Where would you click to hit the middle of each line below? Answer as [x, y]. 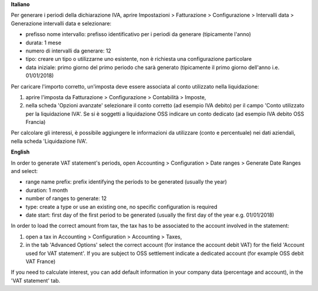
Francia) [36, 122]
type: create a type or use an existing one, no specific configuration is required [121, 207]
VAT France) [41, 261]
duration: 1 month [47, 190]
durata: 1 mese [44, 42]
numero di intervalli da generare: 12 [68, 51]
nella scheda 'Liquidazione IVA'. [49, 141]
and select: [24, 171]
